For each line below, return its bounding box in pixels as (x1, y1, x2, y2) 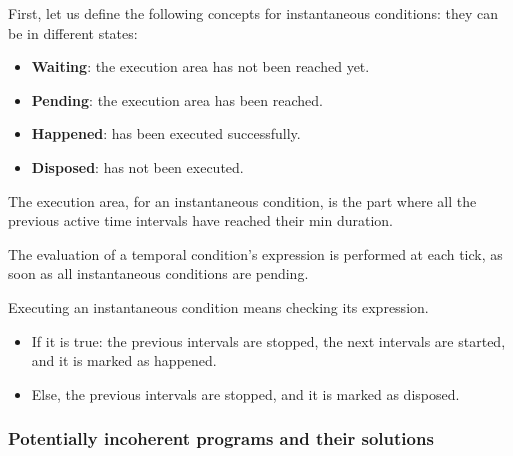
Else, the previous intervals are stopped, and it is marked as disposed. (31, 383, 460, 404)
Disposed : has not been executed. (31, 156, 244, 177)
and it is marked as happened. (31, 350, 217, 371)
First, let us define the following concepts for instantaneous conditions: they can (8, 3, 498, 23)
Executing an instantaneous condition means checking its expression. (8, 296, 429, 317)
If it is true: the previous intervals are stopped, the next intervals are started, (31, 330, 506, 351)
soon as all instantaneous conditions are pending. (8, 263, 309, 284)
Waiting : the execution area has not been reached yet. (31, 56, 370, 77)
